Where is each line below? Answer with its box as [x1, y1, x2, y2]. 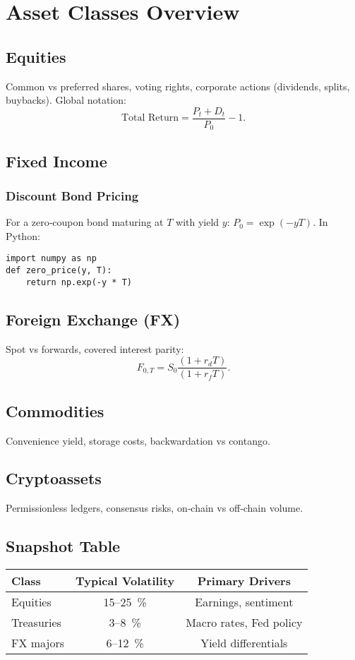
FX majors [11, 635, 65, 652]
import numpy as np [6, 253, 97, 264]
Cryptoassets [6, 467, 102, 489]
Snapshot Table [6, 535, 121, 557]
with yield [176, 215, 219, 229]
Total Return [121, 113, 179, 124]
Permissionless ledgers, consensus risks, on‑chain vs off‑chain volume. [6, 500, 303, 515]
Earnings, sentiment [195, 594, 294, 611]
